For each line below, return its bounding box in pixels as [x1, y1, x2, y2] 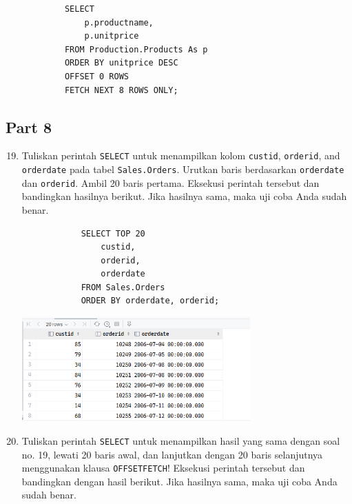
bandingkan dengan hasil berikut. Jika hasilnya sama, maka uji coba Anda [21, 474, 338, 488]
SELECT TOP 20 [81, 228, 145, 239]
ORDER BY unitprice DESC [64, 58, 178, 68]
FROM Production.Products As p [64, 44, 208, 54]
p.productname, [84, 17, 154, 28]
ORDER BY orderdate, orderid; [81, 296, 220, 306]
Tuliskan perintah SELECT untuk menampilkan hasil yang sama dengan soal [21, 433, 340, 447]
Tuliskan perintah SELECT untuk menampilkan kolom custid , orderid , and [21, 148, 340, 163]
